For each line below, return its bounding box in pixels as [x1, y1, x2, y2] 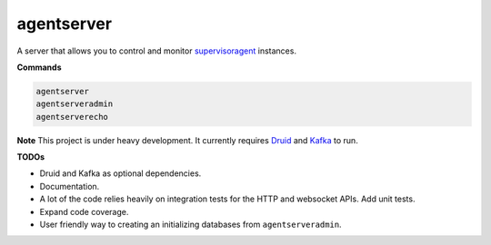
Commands [16, 62, 63, 73]
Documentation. [39, 181, 100, 191]
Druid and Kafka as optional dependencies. [39, 168, 202, 179]
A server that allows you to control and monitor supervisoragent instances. [16, 45, 297, 56]
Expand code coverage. [39, 206, 129, 217]
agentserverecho [35, 112, 109, 122]
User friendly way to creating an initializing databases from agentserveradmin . [39, 219, 342, 230]
